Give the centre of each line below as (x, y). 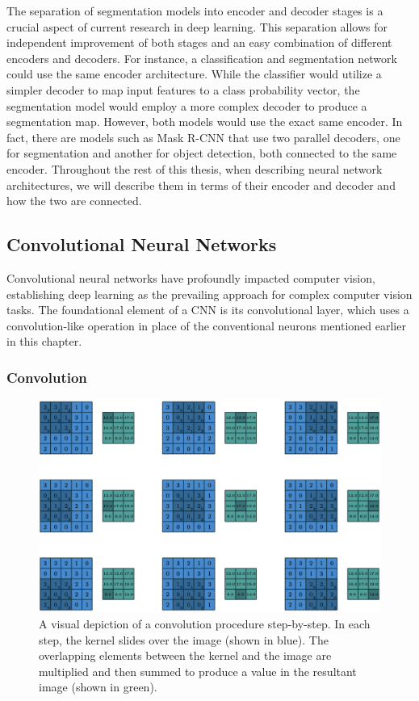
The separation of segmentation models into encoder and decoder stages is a (195, 10)
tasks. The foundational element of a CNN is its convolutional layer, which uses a (208, 310)
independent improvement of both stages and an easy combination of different (199, 42)
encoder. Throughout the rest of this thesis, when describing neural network (195, 168)
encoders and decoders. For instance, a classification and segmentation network (202, 58)
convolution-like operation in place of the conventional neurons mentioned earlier (206, 325)
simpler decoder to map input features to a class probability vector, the (183, 89)
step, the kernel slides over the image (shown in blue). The (184, 639)
